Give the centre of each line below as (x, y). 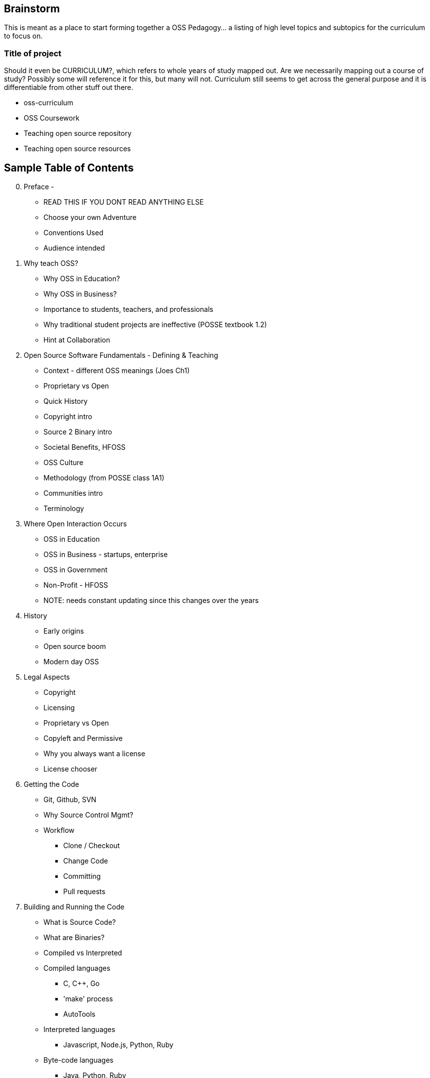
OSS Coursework (52, 118)
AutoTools (79, 1014)
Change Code (86, 861)
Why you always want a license (95, 754)
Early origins (64, 631)
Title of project (33, 53)
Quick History (66, 401)
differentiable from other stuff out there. (69, 87)
